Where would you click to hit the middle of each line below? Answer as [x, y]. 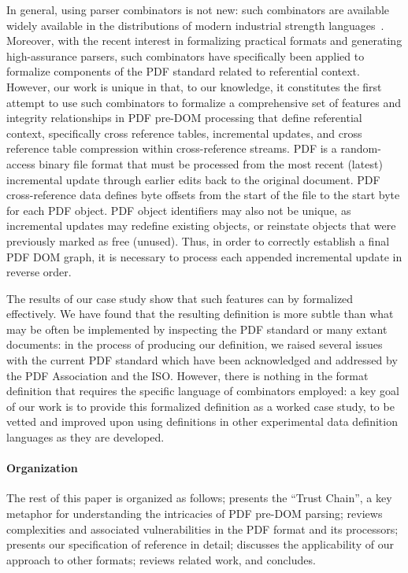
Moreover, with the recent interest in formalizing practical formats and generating [204, 41]
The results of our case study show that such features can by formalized [180, 298]
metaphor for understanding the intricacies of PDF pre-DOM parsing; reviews [195, 514]
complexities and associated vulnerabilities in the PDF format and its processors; [202, 529]
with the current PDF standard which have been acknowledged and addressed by [202, 360]
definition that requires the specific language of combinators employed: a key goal [203, 391]
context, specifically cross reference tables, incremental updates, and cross [184, 133]
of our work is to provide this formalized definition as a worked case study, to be [200, 406]
